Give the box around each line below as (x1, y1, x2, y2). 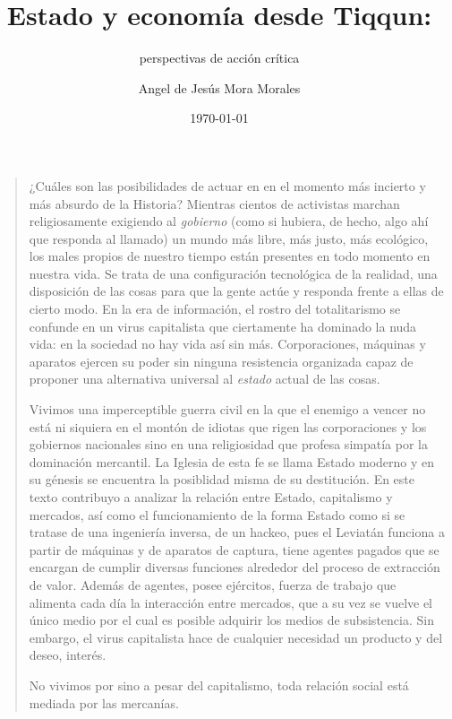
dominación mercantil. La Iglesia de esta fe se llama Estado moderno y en (29, 452, 435, 471)
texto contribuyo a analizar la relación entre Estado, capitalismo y (29, 488, 393, 506)
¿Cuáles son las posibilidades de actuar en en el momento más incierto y (29, 176, 426, 195)
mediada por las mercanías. (29, 693, 179, 712)
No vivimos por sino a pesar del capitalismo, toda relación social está (29, 675, 409, 694)
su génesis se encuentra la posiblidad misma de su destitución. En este (29, 470, 415, 489)
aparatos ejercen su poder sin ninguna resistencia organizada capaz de (29, 351, 414, 370)
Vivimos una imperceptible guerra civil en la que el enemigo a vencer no (29, 400, 426, 419)
